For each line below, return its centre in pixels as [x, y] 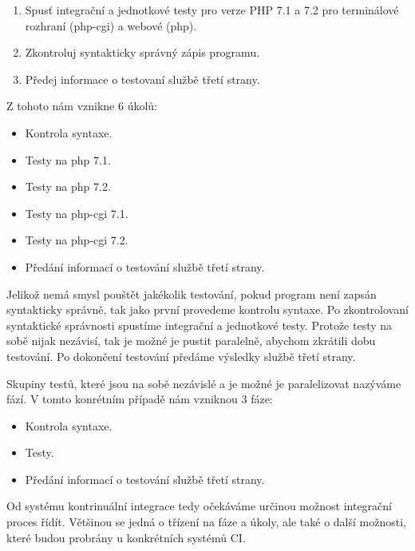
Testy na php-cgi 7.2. [77, 240]
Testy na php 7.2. [68, 186]
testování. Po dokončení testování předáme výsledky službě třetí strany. [181, 356]
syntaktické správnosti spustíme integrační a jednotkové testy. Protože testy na [200, 325]
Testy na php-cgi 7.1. [77, 213]
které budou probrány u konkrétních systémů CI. [126, 537]
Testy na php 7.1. [68, 159]
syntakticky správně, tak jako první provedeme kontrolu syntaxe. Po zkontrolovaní [207, 309]
